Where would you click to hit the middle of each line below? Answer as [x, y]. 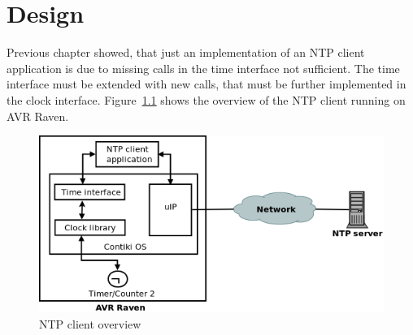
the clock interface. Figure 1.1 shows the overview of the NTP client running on [206, 99]
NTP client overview [90, 323]
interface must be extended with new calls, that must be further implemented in [206, 84]
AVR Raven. [38, 116]
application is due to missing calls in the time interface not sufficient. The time [203, 68]
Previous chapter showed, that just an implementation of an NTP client [186, 52]
